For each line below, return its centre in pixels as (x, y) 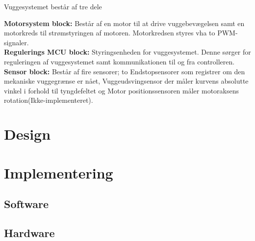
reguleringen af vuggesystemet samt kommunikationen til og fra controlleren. (119, 61)
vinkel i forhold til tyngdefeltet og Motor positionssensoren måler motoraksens (122, 90)
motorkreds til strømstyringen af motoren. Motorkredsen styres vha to (110, 33)
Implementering (59, 172)
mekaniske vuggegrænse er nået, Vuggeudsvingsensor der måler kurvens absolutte (126, 81)
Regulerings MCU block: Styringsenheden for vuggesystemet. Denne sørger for (127, 52)
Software (26, 204)
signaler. (16, 42)
